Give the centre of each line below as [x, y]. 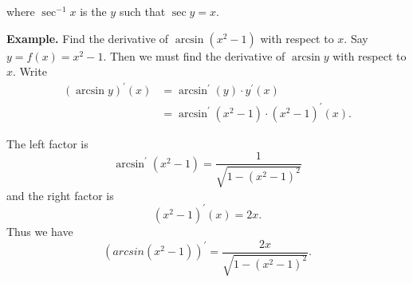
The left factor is [47, 143]
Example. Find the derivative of [88, 38]
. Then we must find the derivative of [194, 55]
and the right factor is [60, 195]
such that [142, 11]
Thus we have [40, 231]
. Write [30, 71]
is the [93, 11]
